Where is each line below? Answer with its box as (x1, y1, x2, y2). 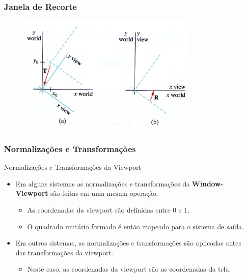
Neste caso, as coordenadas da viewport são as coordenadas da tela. (27, 264, 231, 274)
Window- (192, 178, 223, 188)
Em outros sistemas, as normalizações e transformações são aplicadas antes (15, 238, 242, 248)
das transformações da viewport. (15, 247, 113, 257)
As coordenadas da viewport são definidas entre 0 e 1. (27, 205, 190, 215)
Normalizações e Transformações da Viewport (4, 162, 141, 172)
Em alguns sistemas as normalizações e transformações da (15, 178, 190, 188)
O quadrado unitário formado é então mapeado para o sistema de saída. (27, 221, 244, 231)
